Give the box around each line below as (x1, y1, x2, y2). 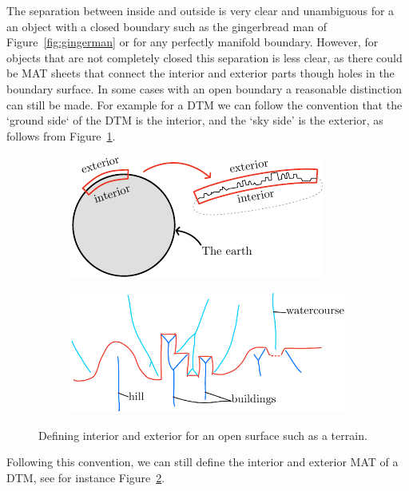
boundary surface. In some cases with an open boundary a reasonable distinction (6, 80, 402, 97)
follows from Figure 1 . (6, 127, 116, 144)
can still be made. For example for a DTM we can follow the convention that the (6, 96, 403, 113)
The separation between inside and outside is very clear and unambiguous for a (6, 2, 395, 18)
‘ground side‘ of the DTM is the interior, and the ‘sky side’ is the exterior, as (6, 112, 383, 129)
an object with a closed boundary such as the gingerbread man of (6, 18, 327, 34)
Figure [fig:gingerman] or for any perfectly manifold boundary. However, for (6, 34, 379, 50)
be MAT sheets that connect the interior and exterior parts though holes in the (6, 65, 395, 81)
